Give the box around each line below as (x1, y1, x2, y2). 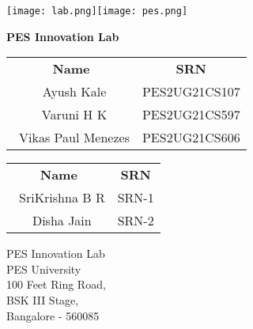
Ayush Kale (42, 82, 107, 101)
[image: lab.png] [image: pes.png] (6, 6, 188, 17)
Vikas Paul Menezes (19, 128, 130, 147)
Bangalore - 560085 (6, 307, 100, 323)
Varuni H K (41, 105, 108, 124)
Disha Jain (32, 211, 92, 230)
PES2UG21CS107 (142, 82, 240, 101)
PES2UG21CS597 (142, 105, 240, 124)
